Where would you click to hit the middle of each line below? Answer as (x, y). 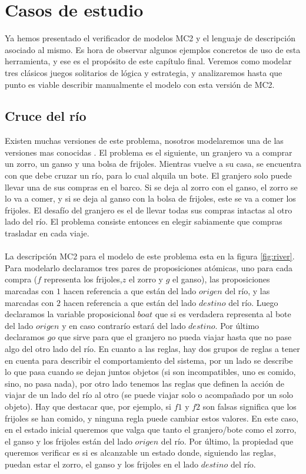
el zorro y (146, 279)
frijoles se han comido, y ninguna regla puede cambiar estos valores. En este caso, (152, 418)
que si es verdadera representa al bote (223, 314)
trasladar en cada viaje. (47, 233)
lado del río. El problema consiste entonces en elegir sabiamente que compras (144, 221)
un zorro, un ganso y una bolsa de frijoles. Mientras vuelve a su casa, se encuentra (153, 164)
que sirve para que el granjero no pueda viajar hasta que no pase (175, 337)
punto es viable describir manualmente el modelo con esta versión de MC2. (140, 84)
